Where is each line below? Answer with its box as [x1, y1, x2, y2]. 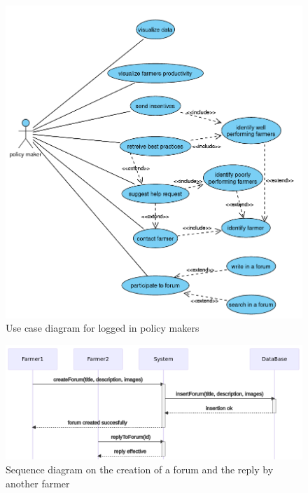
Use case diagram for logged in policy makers [6, 320, 199, 335]
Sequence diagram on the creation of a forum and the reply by [6, 461, 274, 476]
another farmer [6, 475, 70, 490]
